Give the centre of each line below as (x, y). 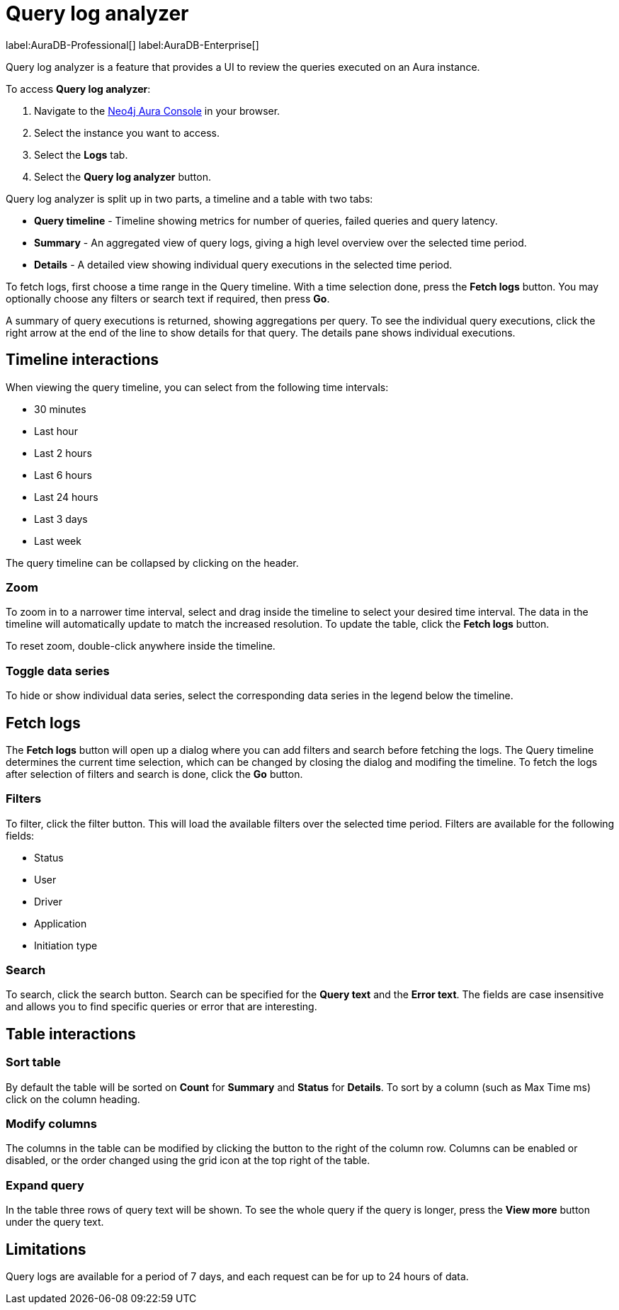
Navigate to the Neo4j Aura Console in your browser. (157, 111)
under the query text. (55, 1222)
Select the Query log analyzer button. (123, 176)
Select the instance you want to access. (127, 132)
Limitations (46, 1249)
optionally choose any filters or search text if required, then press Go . (168, 298)
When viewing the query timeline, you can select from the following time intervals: (197, 387)
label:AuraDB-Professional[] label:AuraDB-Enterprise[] (132, 45)
